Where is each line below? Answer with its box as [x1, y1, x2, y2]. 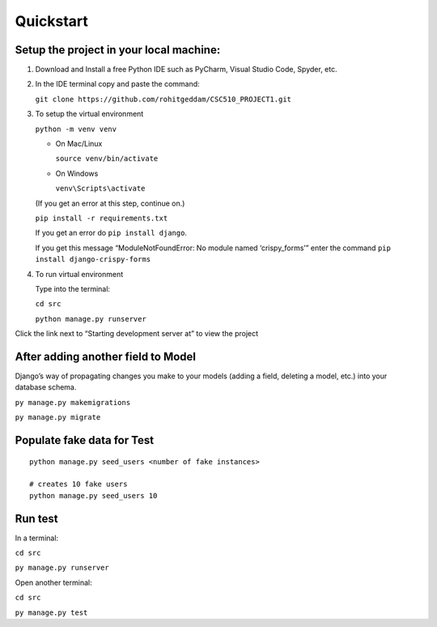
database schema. [15, 382, 77, 392]
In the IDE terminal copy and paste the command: [35, 79, 200, 89]
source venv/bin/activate [55, 154, 159, 164]
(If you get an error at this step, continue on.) [35, 198, 185, 208]
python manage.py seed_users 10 [29, 491, 158, 500]
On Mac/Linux [55, 139, 103, 149]
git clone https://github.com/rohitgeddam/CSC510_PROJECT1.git [35, 94, 291, 104]
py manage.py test [15, 608, 88, 617]
